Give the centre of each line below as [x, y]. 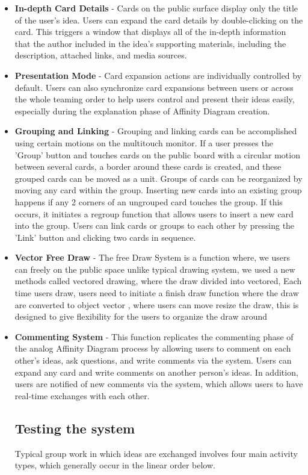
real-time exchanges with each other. [82, 395]
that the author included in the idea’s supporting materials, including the [150, 43]
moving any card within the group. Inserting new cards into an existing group [158, 190]
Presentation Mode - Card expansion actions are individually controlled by [158, 75]
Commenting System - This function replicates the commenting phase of [154, 336]
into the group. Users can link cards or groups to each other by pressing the [155, 225]
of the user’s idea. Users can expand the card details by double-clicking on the [159, 20]
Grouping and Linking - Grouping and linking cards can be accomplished [156, 131]
